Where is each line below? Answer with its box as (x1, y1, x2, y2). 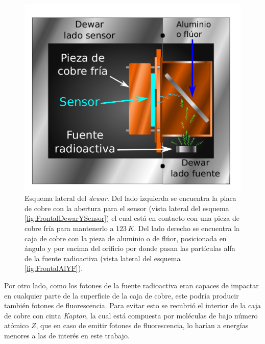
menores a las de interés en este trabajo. (4, 330, 130, 340)
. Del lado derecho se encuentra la (134, 222, 240, 233)
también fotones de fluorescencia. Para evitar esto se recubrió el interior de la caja (4, 300, 261, 311)
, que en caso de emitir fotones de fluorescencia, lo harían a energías (36, 320, 249, 331)
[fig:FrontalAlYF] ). (25, 263, 83, 273)
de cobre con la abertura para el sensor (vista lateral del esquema (25, 202, 229, 213)
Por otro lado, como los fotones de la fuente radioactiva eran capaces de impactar (4, 280, 259, 290)
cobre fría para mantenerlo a (25, 222, 114, 233)
